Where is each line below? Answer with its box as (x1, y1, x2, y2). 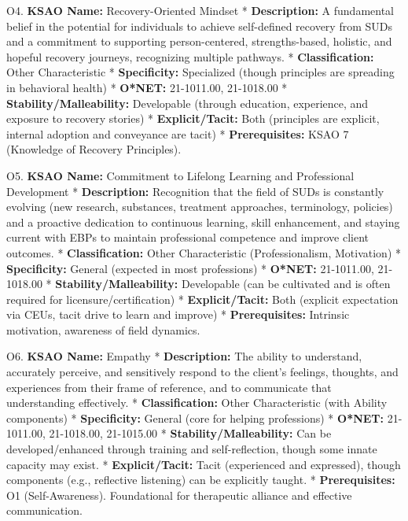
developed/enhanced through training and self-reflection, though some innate (6, 441, 377, 457)
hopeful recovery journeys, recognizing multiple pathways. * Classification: (6, 48, 374, 65)
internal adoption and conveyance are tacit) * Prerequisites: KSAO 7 (6, 125, 349, 142)
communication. (6, 502, 83, 519)
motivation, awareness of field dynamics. (6, 321, 200, 338)
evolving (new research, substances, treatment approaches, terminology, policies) (6, 198, 393, 215)
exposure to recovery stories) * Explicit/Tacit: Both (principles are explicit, (6, 110, 380, 127)
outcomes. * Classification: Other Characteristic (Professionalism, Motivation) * (6, 244, 402, 260)
